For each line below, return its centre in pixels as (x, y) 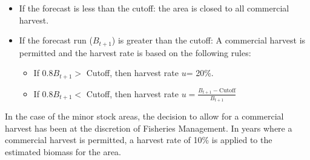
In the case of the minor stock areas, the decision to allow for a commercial (144, 116)
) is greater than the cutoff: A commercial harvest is (209, 40)
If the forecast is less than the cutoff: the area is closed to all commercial (154, 8)
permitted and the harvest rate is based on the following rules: (135, 52)
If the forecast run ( (56, 40)
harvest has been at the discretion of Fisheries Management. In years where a (149, 128)
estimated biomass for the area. (63, 151)
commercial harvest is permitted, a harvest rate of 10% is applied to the (139, 140)
